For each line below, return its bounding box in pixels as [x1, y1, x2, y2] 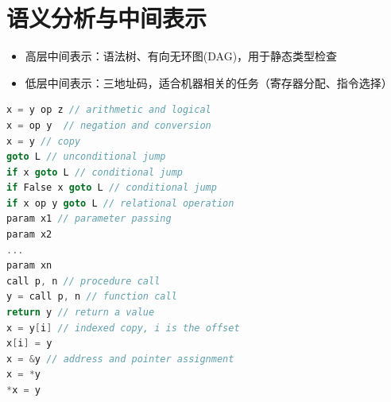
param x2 [6, 229, 52, 241]
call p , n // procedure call [6, 275, 161, 287]
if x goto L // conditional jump [6, 166, 183, 178]
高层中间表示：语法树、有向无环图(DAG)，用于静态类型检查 [25, 48, 338, 64]
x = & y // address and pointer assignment [6, 353, 234, 365]
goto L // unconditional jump [6, 151, 166, 163]
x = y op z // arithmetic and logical [6, 104, 211, 116]
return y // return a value [6, 307, 155, 319]
